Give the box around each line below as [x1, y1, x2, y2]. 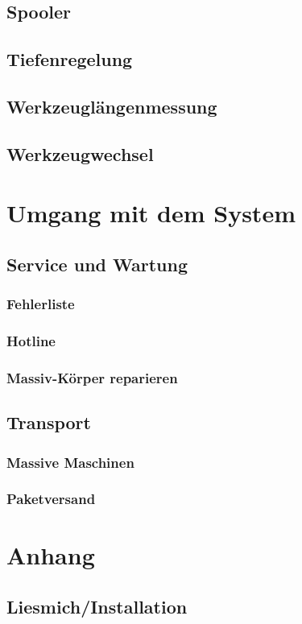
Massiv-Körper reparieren [6, 367, 178, 387]
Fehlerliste [6, 294, 75, 314]
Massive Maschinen [6, 452, 134, 472]
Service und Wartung [6, 251, 188, 276]
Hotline [6, 331, 56, 351]
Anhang [6, 539, 95, 572]
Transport [6, 410, 91, 435]
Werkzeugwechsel [6, 141, 154, 166]
